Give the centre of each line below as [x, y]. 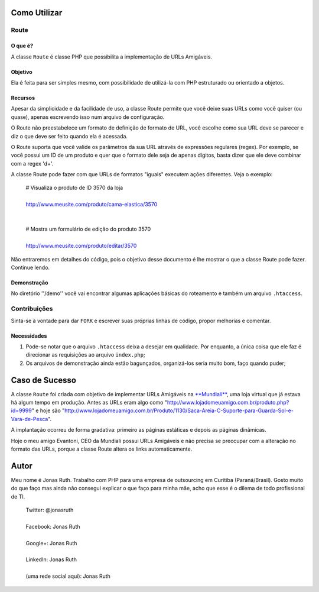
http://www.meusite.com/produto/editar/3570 [81, 246]
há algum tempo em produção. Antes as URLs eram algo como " [89, 402]
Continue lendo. [30, 267]
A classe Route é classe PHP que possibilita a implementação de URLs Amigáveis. [112, 57]
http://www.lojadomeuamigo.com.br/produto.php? [228, 402]
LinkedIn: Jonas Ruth [51, 559]
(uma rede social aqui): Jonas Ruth [68, 576]
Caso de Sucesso [44, 380]
